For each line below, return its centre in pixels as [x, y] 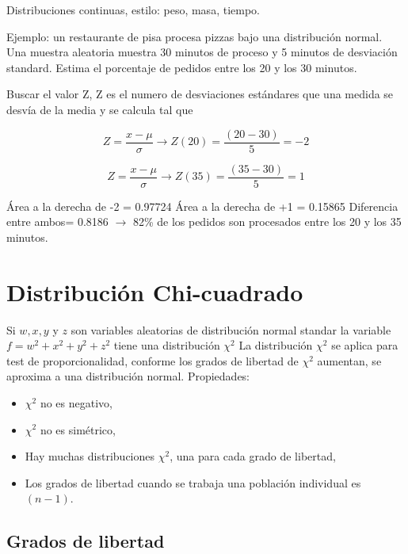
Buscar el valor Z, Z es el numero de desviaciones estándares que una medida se [200, 94]
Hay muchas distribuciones [90, 456]
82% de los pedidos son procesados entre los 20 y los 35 [267, 222]
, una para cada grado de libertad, [253, 456]
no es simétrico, [78, 429]
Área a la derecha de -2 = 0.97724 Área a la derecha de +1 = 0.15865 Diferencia [202, 206]
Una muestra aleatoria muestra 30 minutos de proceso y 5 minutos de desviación [202, 52]
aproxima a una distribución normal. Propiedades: [128, 376]
